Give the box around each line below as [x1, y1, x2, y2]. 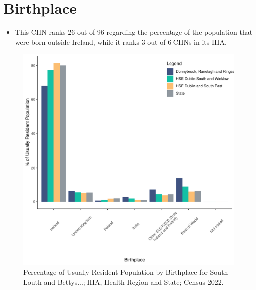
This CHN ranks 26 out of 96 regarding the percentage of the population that [15, 27, 253, 37]
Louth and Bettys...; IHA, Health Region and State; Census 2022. [23, 276, 224, 287]
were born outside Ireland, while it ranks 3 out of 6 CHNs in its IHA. [15, 36, 227, 47]
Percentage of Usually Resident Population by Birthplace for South [23, 266, 228, 277]
